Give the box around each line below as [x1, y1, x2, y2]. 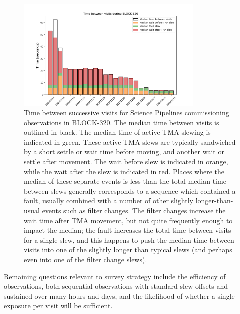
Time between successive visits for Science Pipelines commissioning [24, 107, 229, 118]
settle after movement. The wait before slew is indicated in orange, [24, 156, 228, 167]
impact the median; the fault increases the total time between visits [24, 225, 231, 235]
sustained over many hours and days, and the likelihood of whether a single [4, 290, 235, 301]
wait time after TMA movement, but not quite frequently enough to [24, 215, 233, 225]
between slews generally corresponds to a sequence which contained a [24, 185, 236, 196]
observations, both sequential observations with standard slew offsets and [4, 281, 228, 291]
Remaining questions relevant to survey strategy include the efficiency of [4, 271, 226, 281]
